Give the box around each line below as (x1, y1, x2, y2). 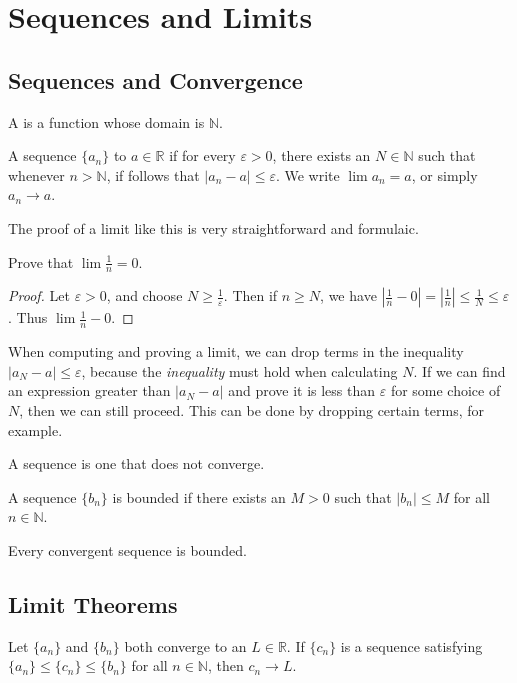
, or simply (411, 164, 478, 185)
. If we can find (413, 360, 506, 381)
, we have (320, 285, 377, 306)
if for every (169, 145, 236, 166)
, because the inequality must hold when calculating (81, 360, 398, 381)
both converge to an (124, 635, 247, 656)
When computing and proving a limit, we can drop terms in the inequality (8, 341, 464, 362)
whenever (8, 164, 65, 185)
